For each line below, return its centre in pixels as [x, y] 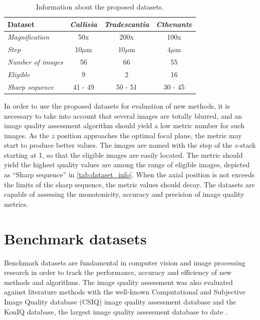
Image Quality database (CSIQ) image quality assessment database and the [120, 301]
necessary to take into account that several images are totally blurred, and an [123, 115]
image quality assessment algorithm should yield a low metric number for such [124, 125]
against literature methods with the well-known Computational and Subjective [125, 292]
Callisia [83, 24]
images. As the [27, 135]
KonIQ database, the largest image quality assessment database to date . [116, 311]
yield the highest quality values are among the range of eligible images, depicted [127, 165]
